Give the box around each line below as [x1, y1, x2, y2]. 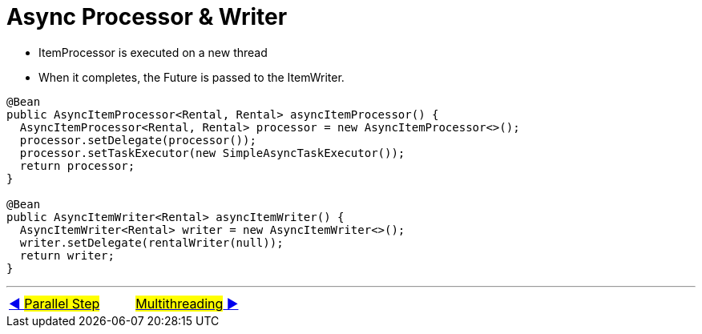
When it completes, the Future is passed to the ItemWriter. [38, 70, 345, 84]
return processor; [19, 159, 135, 172]
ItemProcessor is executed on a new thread [38, 45, 268, 59]
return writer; [19, 248, 115, 262]
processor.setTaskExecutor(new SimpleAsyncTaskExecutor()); [19, 146, 405, 159]
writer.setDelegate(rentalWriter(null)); [19, 235, 284, 249]
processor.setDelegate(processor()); [19, 133, 256, 147]
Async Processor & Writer [6, 3, 288, 30]
